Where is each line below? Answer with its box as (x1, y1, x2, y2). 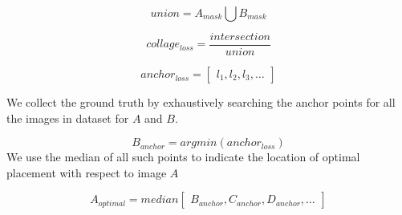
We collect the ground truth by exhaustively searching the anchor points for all (6, 94, 396, 111)
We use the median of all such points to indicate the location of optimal (6, 148, 360, 165)
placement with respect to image (6, 164, 167, 181)
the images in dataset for (6, 109, 129, 126)
